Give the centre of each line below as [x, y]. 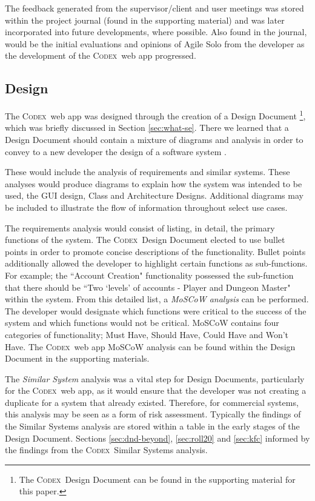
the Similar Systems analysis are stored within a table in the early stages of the [152, 426]
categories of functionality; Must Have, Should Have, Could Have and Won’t [147, 334]
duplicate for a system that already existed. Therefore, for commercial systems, [152, 402]
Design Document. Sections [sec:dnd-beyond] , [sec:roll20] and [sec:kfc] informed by [157, 438]
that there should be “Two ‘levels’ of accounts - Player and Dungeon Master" [148, 287]
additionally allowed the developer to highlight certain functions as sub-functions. [156, 263]
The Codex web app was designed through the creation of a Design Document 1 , [155, 115]
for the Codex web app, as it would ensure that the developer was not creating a [156, 390]
